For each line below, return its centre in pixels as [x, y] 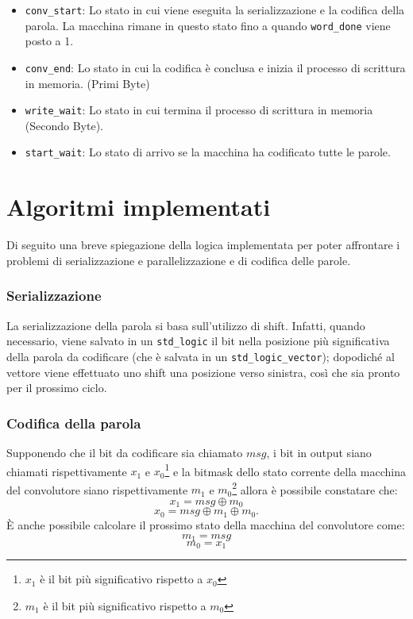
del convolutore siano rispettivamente [97, 489]
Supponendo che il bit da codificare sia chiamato [125, 452]
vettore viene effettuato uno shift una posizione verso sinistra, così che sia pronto [203, 372]
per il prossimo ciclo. [57, 388]
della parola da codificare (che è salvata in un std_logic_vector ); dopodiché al [201, 356]
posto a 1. [49, 41]
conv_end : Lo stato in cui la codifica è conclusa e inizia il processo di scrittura [215, 67]
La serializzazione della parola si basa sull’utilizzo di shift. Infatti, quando [186, 325]
